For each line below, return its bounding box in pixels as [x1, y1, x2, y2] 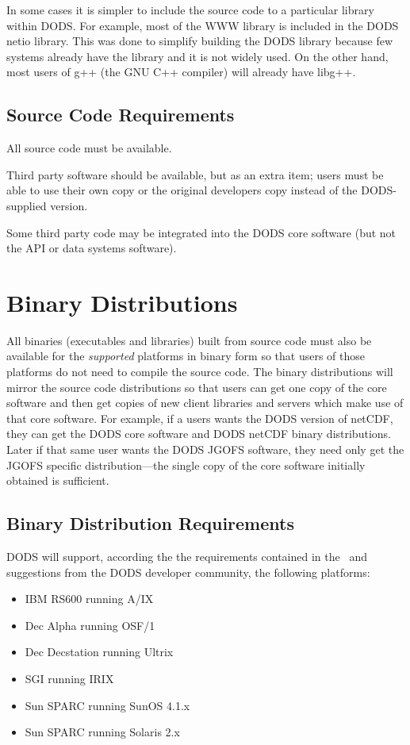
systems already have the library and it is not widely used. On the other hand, [6, 48, 389, 64]
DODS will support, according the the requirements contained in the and [6, 548, 367, 564]
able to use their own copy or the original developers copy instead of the [6, 182, 358, 198]
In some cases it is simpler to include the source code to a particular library [6, 2, 374, 17]
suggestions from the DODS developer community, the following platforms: [6, 563, 370, 580]
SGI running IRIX [25, 670, 114, 686]
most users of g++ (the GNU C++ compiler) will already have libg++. [6, 63, 356, 80]
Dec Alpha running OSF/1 [25, 616, 155, 633]
